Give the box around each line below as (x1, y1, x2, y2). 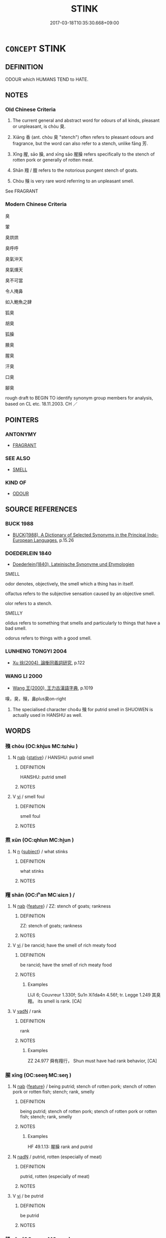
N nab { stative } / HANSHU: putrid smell (12, 755, 94, 761)
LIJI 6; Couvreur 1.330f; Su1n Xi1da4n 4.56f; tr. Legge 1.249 (27, 992, 151, 998)
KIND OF (5, 479, 27, 486)
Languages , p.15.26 (33, 537, 74, 543)
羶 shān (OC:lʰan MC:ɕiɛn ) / (5, 891, 75, 898)
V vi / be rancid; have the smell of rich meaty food (12, 942, 117, 948)
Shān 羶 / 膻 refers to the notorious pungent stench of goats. (12, 167, 138, 173)
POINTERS (5, 416, 39, 424)
